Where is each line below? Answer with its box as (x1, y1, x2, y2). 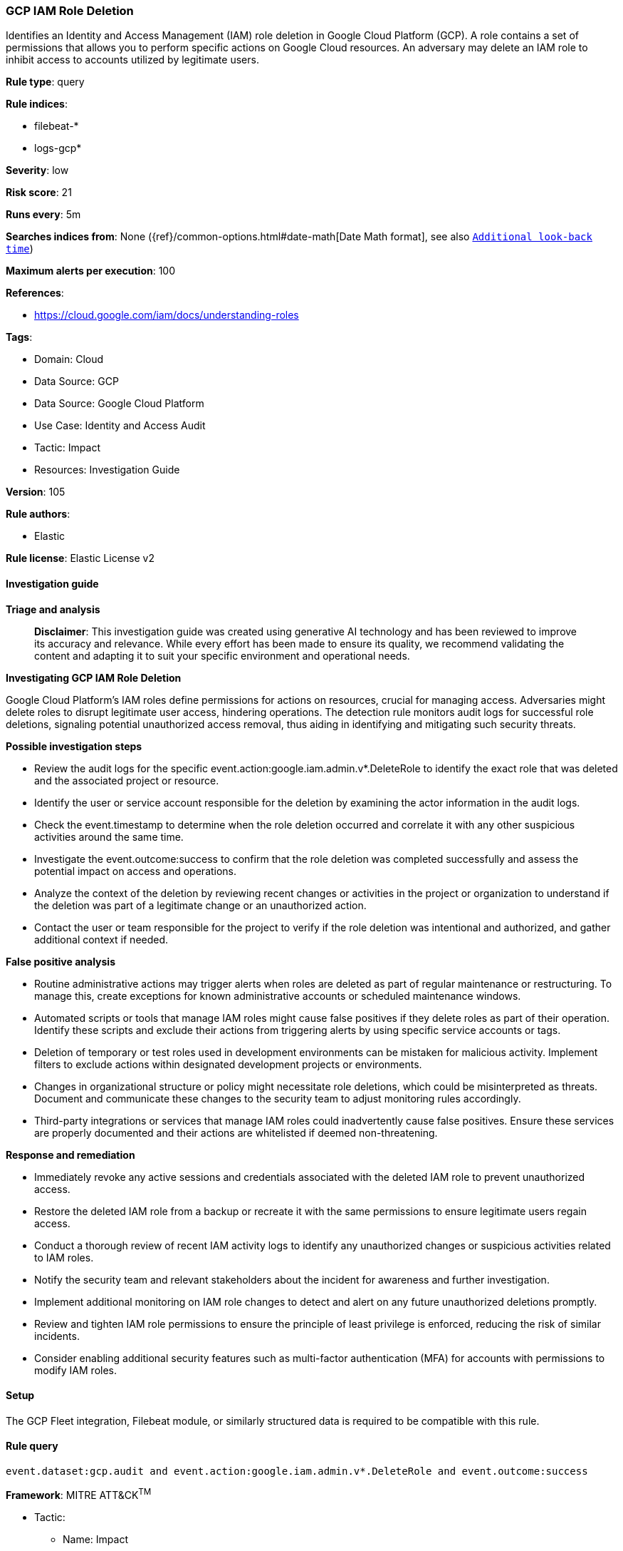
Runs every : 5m (6, 208, 81, 221)
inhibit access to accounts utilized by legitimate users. (6, 53, 259, 66)
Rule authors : (6, 508, 70, 521)
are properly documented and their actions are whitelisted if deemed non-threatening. (34, 1126, 438, 1139)
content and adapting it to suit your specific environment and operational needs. (34, 649, 410, 662)
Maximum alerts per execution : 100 (6, 265, 176, 277)
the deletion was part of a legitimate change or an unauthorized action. (34, 899, 367, 911)
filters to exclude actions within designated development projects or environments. (34, 1058, 422, 1070)
